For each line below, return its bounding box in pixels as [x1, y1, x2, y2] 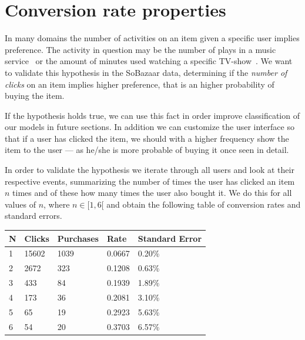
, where [43, 198, 70, 210]
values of [5, 198, 36, 210]
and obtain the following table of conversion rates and [106, 198, 301, 210]
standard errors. [5, 209, 62, 222]
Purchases [57, 232, 99, 244]
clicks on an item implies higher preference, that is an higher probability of [5, 78, 274, 90]
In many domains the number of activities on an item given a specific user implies [5, 32, 300, 44]
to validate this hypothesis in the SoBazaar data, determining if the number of [5, 66, 287, 78]
